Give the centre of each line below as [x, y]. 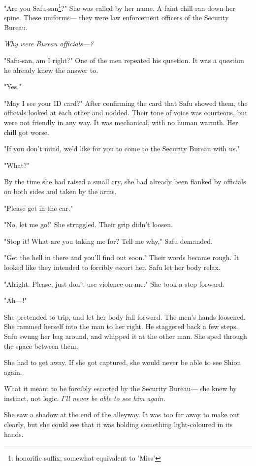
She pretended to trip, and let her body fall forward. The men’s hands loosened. [125, 316]
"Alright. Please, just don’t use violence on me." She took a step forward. [114, 283]
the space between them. [41, 346]
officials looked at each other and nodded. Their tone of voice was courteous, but [126, 113]
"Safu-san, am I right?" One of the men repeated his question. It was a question [124, 60]
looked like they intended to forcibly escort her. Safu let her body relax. [112, 267]
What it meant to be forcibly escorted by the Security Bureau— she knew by [120, 388]
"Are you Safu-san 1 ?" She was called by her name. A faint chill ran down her [120, 7]
